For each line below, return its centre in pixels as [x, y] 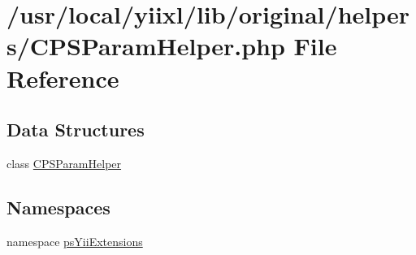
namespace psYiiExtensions [75, 241]
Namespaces [58, 207]
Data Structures [76, 130]
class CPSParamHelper [64, 163]
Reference [63, 78]
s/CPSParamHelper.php [146, 46]
